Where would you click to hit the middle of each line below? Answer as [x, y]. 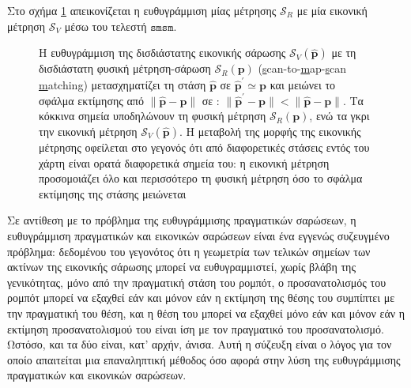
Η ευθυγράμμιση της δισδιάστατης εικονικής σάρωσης [162, 53]
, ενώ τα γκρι [339, 116]
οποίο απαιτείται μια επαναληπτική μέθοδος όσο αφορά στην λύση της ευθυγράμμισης [204, 359]
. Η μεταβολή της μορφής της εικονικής [270, 131]
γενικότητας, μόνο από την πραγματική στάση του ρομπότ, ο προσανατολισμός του [197, 282]
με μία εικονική [332, 10]
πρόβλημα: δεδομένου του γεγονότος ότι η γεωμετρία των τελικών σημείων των [189, 251]
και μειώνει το [303, 84]
